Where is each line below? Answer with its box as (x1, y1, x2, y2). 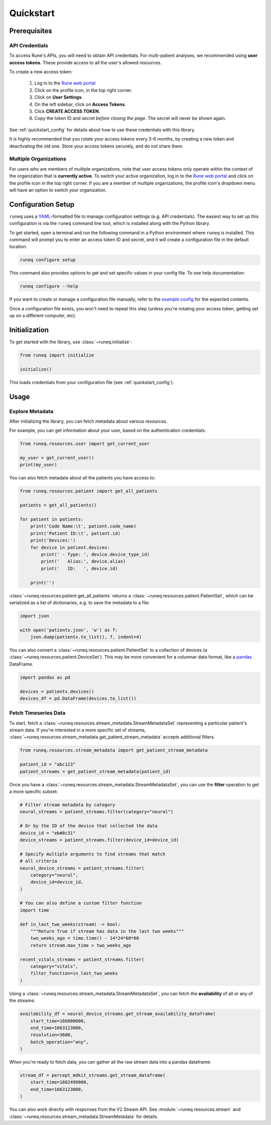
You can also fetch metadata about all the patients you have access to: (9, 475, 156, 481)
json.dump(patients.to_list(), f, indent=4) (30, 634, 142, 640)
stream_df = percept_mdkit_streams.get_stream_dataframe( (20, 1072, 166, 1078)
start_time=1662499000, (30, 1079, 89, 1085)
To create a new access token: (9, 69, 73, 75)
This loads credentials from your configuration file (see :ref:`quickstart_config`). (9, 379, 174, 385)
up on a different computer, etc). (9, 313, 76, 319)
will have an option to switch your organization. (9, 187, 107, 193)
